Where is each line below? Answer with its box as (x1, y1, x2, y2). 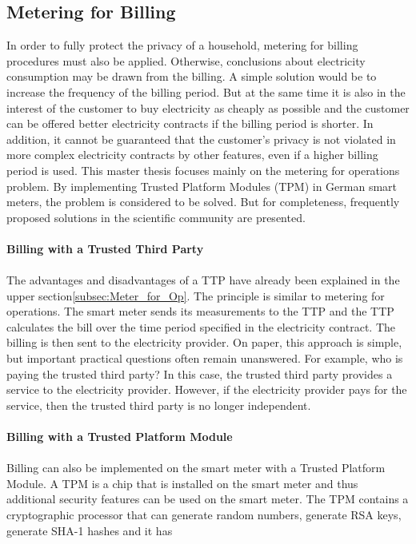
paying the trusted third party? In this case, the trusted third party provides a (6, 365, 393, 382)
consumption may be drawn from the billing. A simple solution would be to (6, 68, 377, 85)
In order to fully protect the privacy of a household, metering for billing (6, 37, 358, 54)
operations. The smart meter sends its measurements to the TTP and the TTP (6, 303, 394, 320)
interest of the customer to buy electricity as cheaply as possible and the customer (6, 99, 410, 116)
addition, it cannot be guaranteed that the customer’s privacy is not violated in (6, 130, 396, 147)
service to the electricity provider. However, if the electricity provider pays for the (6, 381, 407, 398)
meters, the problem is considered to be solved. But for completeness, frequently (6, 193, 400, 210)
